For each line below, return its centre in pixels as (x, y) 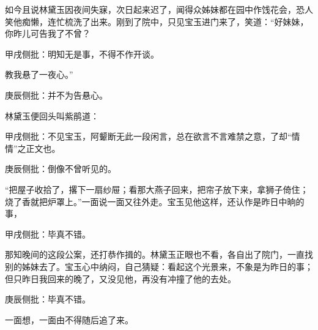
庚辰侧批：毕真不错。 (48, 299)
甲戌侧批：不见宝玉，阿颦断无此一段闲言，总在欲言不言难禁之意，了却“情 (153, 136)
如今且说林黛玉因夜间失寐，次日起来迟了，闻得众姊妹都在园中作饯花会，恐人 (159, 9)
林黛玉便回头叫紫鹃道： (52, 115)
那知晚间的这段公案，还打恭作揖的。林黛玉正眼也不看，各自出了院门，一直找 (159, 254)
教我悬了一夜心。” (39, 74)
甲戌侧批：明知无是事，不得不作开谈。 (82, 54)
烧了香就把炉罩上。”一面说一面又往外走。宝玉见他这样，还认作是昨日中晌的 (155, 201)
